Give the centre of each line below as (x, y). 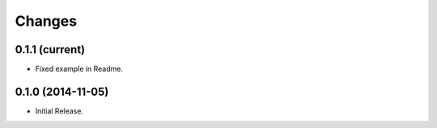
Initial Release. (59, 111)
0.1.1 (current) (50, 50)
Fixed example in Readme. (79, 69)
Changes (46, 21)
